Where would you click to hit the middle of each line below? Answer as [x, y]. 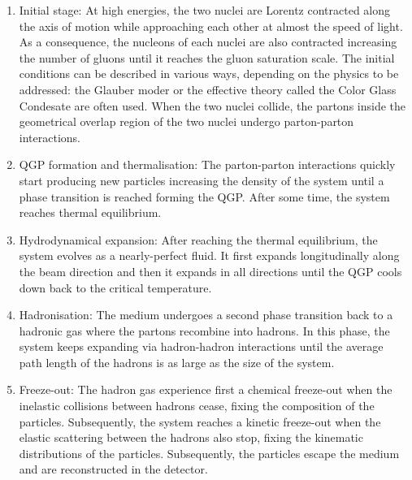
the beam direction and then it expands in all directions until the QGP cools [210, 271]
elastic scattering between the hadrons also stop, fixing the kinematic [191, 437]
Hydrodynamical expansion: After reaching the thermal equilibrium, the [198, 239]
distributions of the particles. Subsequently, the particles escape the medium [209, 453]
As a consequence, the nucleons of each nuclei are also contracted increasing [208, 42]
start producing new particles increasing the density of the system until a [202, 180]
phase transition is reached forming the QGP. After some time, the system [204, 196]
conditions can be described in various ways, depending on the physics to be [209, 74]
